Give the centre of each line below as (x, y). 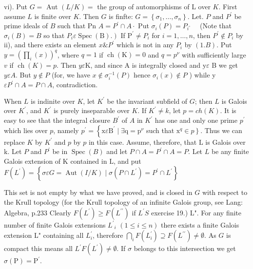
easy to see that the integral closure (57, 120)
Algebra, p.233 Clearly (38, 212)
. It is (228, 110)
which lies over (26, 130)
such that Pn (77, 26)
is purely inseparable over (91, 110)
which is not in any (145, 45)
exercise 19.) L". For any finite (196, 212)
